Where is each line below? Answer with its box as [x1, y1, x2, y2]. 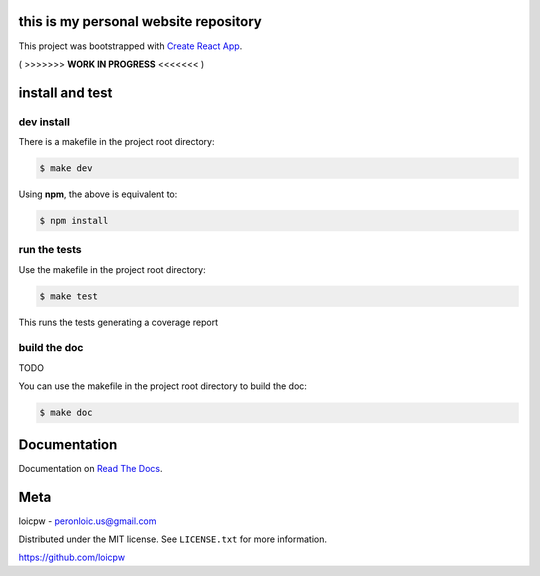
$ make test [39, 290, 99, 302]
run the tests [18, 243, 82, 257]
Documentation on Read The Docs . [18, 462, 163, 474]
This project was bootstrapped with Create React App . [18, 40, 243, 52]
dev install [18, 115, 70, 129]
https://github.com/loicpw [18, 551, 125, 564]
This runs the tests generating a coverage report [18, 316, 219, 328]
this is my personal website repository [18, 13, 262, 30]
